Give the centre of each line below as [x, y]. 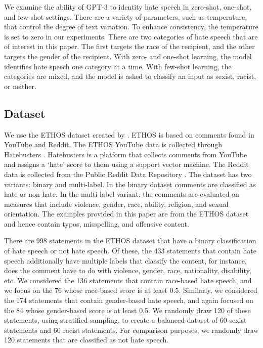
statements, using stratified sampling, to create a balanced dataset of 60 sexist [125, 320]
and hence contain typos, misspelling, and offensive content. [97, 223]
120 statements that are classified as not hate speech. [86, 340]
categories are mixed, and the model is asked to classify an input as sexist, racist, [130, 76]
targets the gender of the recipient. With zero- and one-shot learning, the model [128, 56]
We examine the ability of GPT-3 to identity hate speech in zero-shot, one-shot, [128, 7]
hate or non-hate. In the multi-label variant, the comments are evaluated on [122, 194]
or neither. [20, 86]
